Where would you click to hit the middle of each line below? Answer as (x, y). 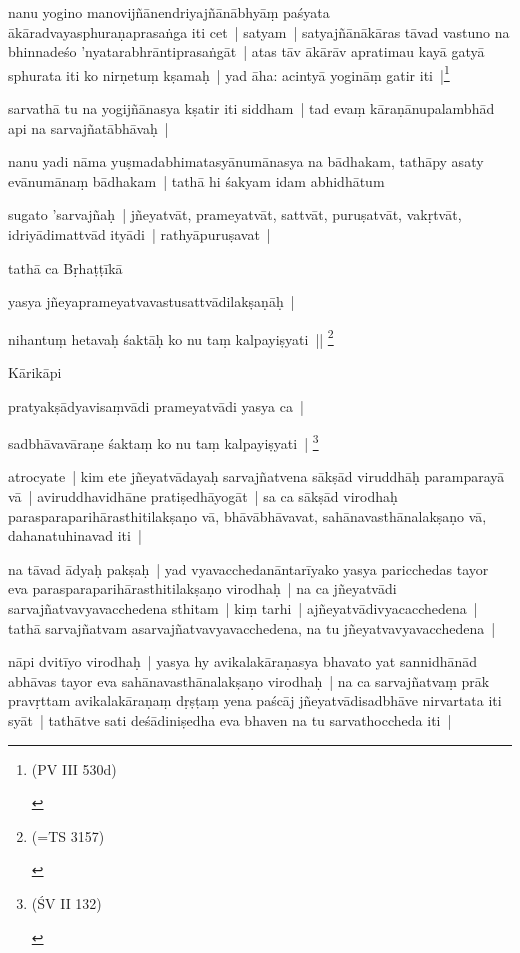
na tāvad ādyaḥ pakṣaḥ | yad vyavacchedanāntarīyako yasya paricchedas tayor (248, 568)
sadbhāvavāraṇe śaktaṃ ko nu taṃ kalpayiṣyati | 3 (163, 441)
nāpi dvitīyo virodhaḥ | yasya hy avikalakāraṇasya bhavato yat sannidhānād (243, 661)
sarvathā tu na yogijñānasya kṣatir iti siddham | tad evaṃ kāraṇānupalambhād (251, 108)
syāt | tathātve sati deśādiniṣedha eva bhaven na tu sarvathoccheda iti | (230, 720)
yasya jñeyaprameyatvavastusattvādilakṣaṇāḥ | (151, 301)
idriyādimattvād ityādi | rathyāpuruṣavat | (139, 234)
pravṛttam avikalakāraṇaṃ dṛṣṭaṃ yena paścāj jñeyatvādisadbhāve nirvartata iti (255, 700)
